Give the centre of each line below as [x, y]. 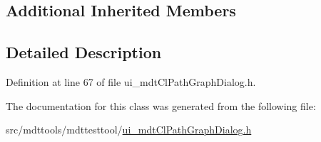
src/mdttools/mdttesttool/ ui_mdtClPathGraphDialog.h [129, 130]
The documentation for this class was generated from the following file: [161, 105]
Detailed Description [84, 52]
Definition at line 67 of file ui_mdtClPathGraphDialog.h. [131, 81]
